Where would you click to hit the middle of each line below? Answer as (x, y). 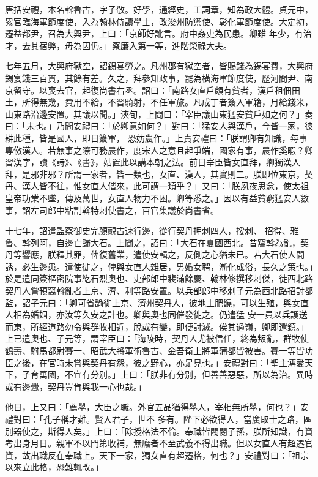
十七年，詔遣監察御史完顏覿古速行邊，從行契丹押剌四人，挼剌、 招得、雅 (152, 231)
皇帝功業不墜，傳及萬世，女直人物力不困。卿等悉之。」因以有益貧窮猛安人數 (157, 197)
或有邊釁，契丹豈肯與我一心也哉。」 (76, 386)
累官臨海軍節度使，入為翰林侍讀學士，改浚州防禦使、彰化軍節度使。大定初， (159, 21)
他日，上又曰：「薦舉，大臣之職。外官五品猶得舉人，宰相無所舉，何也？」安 (157, 407)
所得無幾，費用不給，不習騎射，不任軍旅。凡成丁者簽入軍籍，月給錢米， (167, 102)
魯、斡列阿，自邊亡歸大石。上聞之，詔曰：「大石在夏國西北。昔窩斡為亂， (153, 242)
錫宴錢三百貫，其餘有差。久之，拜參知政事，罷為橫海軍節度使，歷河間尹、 (155, 77)
